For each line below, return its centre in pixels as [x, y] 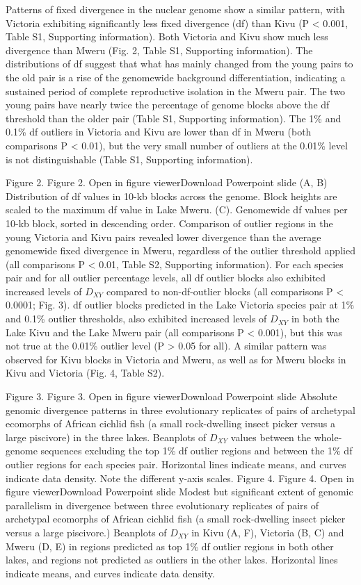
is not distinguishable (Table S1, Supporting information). [129, 159]
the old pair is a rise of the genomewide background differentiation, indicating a [176, 77]
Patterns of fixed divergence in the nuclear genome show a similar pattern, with [175, 9]
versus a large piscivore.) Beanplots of [86, 532]
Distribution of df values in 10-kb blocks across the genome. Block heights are [171, 196]
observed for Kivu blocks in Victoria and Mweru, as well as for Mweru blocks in [176, 359]
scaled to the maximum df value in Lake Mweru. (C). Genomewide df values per [177, 209]
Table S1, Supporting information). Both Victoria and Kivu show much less [167, 36]
